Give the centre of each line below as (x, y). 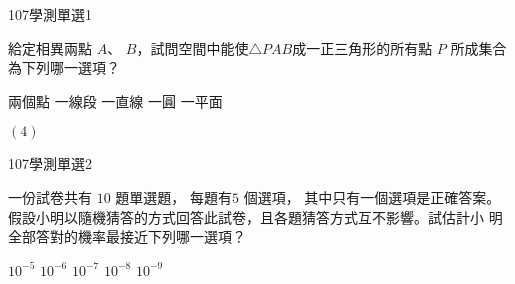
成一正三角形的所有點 (362, 47)
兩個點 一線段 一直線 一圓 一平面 (115, 100)
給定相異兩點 (50, 47)
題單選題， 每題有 (173, 196)
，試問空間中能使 (192, 47)
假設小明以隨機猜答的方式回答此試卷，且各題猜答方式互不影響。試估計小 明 (255, 216)
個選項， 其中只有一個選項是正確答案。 (372, 196)
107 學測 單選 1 (50, 14)
